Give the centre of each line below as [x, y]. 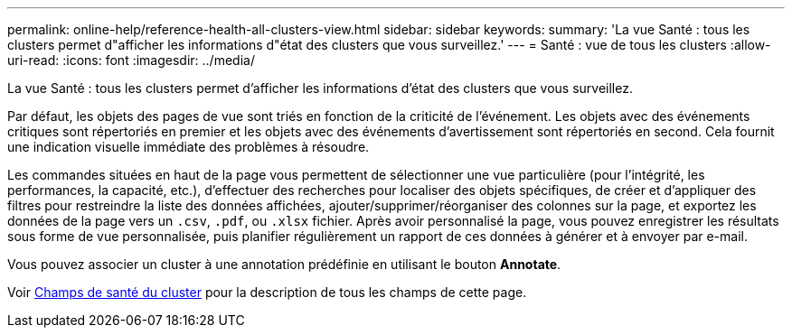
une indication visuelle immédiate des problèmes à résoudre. [189, 147]
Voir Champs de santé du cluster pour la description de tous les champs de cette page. [267, 292]
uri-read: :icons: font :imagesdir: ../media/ [131, 60]
